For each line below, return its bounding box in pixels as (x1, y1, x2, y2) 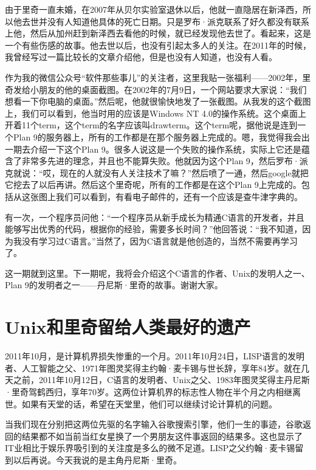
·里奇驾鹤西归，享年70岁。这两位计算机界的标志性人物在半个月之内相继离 (5, 385, 301, 398)
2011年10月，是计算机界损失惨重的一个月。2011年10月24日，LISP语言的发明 (5, 350, 305, 362)
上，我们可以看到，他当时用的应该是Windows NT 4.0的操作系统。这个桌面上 (5, 106, 306, 119)
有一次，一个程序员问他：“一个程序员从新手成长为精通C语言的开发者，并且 (5, 210, 304, 223)
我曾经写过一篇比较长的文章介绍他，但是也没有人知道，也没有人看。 (5, 50, 277, 63)
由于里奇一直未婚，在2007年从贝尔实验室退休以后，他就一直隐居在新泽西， (5, 3, 303, 15)
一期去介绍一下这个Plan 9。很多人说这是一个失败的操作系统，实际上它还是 (5, 142, 301, 155)
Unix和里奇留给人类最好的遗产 (5, 314, 251, 339)
